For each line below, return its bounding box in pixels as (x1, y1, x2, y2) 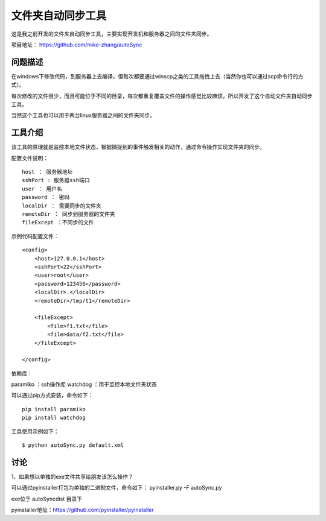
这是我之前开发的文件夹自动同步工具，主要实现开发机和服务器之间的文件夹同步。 (11, 30, 213, 37)
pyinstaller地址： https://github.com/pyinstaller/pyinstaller (11, 507, 154, 514)
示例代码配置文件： (11, 232, 59, 239)
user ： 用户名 (22, 185, 63, 192)
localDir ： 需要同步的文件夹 (22, 202, 102, 209)
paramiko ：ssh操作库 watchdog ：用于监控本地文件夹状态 (11, 380, 157, 388)
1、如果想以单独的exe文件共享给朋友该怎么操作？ (11, 473, 134, 480)
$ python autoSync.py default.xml (22, 442, 124, 449)
